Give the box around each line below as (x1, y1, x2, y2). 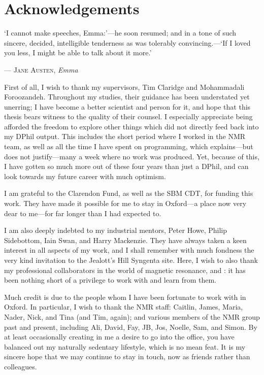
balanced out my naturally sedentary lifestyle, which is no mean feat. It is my (4, 341, 246, 352)
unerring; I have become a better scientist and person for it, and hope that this (4, 101, 251, 112)
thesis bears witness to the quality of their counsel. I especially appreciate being (4, 111, 253, 122)
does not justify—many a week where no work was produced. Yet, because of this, (4, 151, 259, 161)
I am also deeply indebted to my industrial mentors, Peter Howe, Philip (4, 225, 227, 235)
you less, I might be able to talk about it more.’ (4, 47, 152, 58)
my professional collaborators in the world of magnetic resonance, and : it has (4, 264, 246, 275)
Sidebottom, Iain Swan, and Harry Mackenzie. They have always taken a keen (4, 234, 247, 245)
